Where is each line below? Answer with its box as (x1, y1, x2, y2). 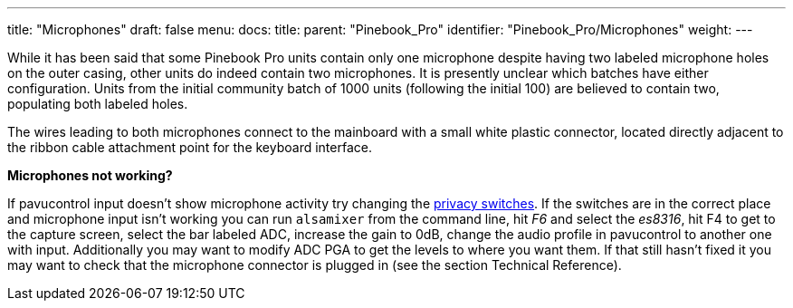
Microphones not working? (7, 168, 173, 183)
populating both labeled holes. (7, 96, 188, 111)
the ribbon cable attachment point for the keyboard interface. (7, 140, 372, 155)
